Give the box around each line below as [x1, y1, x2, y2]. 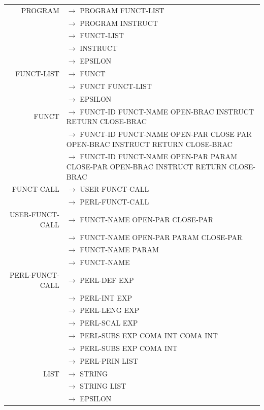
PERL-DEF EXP [80, 274, 134, 285]
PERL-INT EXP [80, 292, 132, 303]
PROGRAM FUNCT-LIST [80, 5, 164, 15]
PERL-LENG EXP [80, 305, 140, 315]
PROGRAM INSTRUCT [80, 17, 158, 28]
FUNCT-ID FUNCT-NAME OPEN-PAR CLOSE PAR [80, 128, 252, 139]
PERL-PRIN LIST [80, 355, 138, 366]
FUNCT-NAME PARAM [80, 244, 159, 255]
